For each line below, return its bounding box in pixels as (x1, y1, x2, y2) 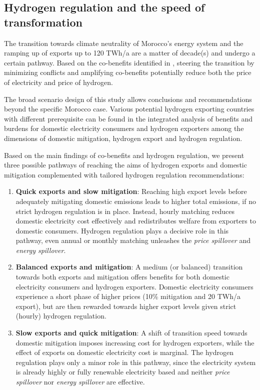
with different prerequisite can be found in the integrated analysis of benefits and (4, 113, 253, 123)
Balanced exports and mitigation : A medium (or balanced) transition (15, 261, 243, 272)
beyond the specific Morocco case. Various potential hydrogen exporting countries (4, 103, 254, 114)
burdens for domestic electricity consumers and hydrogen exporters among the (4, 123, 244, 133)
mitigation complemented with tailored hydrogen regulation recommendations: (4, 169, 244, 179)
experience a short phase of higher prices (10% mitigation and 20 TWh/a (15, 291, 240, 301)
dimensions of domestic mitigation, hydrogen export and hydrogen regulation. (4, 132, 242, 143)
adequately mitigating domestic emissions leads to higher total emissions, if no (15, 195, 256, 206)
